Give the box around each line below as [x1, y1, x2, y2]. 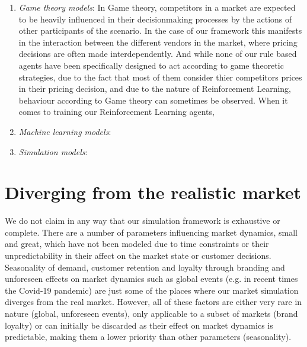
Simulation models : [18, 145, 88, 158]
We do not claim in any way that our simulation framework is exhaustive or [5, 214, 280, 227]
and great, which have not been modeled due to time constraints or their [5, 237, 269, 250]
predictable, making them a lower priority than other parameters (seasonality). [5, 330, 292, 343]
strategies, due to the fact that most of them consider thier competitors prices [18, 70, 302, 83]
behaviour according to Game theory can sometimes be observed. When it [18, 94, 288, 106]
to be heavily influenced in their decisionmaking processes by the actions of [18, 12, 292, 25]
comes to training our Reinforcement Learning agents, [18, 105, 215, 118]
